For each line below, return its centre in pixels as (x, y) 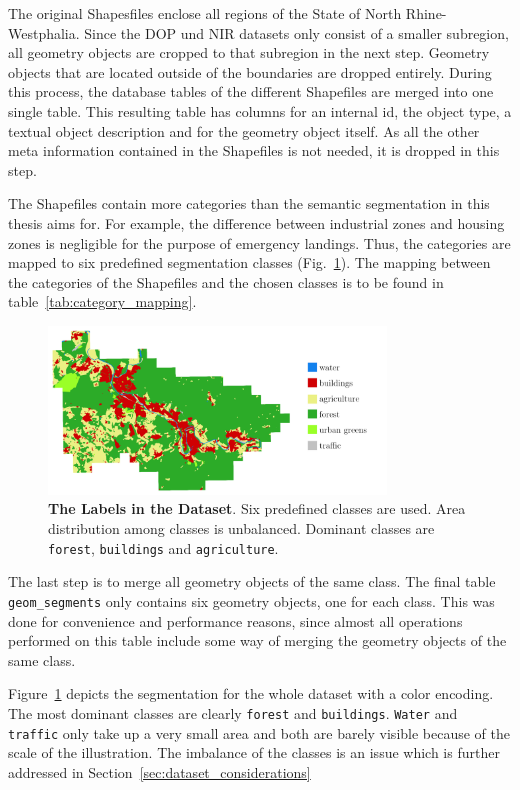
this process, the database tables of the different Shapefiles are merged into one (251, 91)
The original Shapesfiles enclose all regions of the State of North (205, 13)
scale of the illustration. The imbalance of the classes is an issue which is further (254, 752)
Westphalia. (44, 32)
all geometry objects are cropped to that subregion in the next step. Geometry (249, 52)
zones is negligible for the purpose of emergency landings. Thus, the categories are (259, 242)
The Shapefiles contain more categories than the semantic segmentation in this (249, 203)
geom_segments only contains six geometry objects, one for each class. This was (251, 600)
